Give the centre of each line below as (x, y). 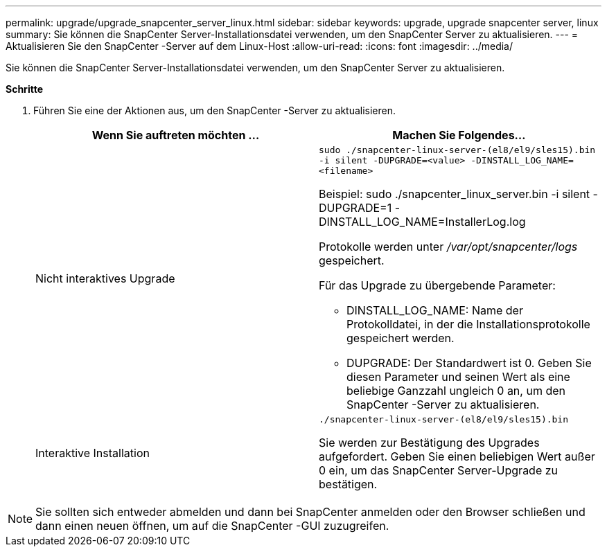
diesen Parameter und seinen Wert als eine (458, 377)
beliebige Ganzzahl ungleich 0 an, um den (456, 391)
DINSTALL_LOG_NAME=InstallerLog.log (422, 222)
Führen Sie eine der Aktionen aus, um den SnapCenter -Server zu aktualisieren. (215, 110)
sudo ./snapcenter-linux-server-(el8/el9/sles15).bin (457, 150)
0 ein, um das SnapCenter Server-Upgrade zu (439, 470)
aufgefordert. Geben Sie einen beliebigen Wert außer (457, 456)
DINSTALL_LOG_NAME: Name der (435, 310)
